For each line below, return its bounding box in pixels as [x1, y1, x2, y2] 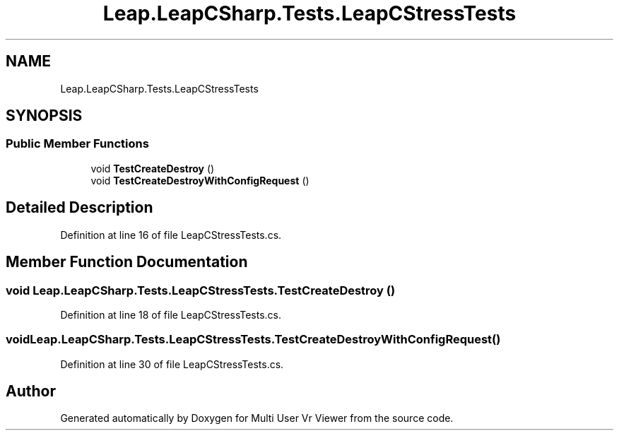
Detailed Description [6, 199, 153, 217]
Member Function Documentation [6, 253, 248, 271]
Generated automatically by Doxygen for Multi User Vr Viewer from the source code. [60, 412, 454, 425]
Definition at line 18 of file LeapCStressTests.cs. [60, 308, 282, 321]
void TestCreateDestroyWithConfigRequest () [90, 174, 309, 187]
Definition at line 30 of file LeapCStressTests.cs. [60, 358, 284, 370]
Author [6, 382, 56, 401]
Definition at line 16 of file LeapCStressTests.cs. [60, 228, 282, 241]
